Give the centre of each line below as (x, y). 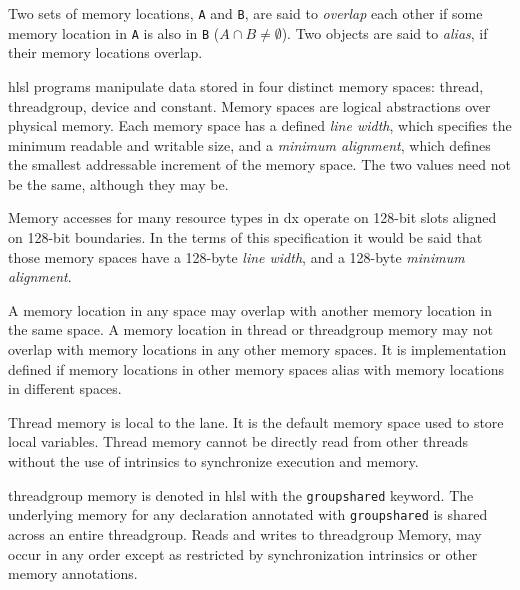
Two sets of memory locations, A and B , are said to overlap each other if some (245, 13)
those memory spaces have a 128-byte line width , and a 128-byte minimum (236, 256)
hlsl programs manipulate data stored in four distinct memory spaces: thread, (246, 85)
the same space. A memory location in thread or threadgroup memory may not (250, 329)
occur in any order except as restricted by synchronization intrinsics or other (243, 553)
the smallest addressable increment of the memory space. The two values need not (259, 164)
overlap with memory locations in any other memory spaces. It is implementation (257, 349)
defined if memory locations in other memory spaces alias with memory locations (256, 368)
